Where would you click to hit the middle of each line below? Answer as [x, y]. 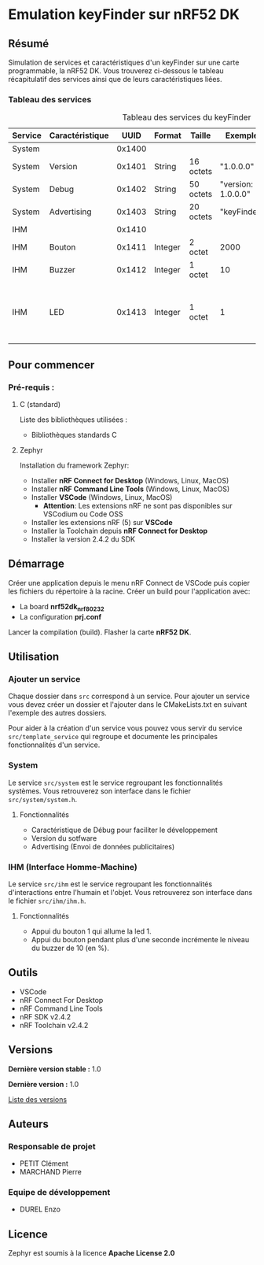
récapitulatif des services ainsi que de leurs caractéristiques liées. [115, 79]
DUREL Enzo [40, 1209]
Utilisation [34, 656]
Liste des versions [38, 1099]
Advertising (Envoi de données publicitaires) [103, 846]
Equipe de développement [59, 1193]
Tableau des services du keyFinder [187, 117]
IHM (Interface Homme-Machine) [73, 867]
